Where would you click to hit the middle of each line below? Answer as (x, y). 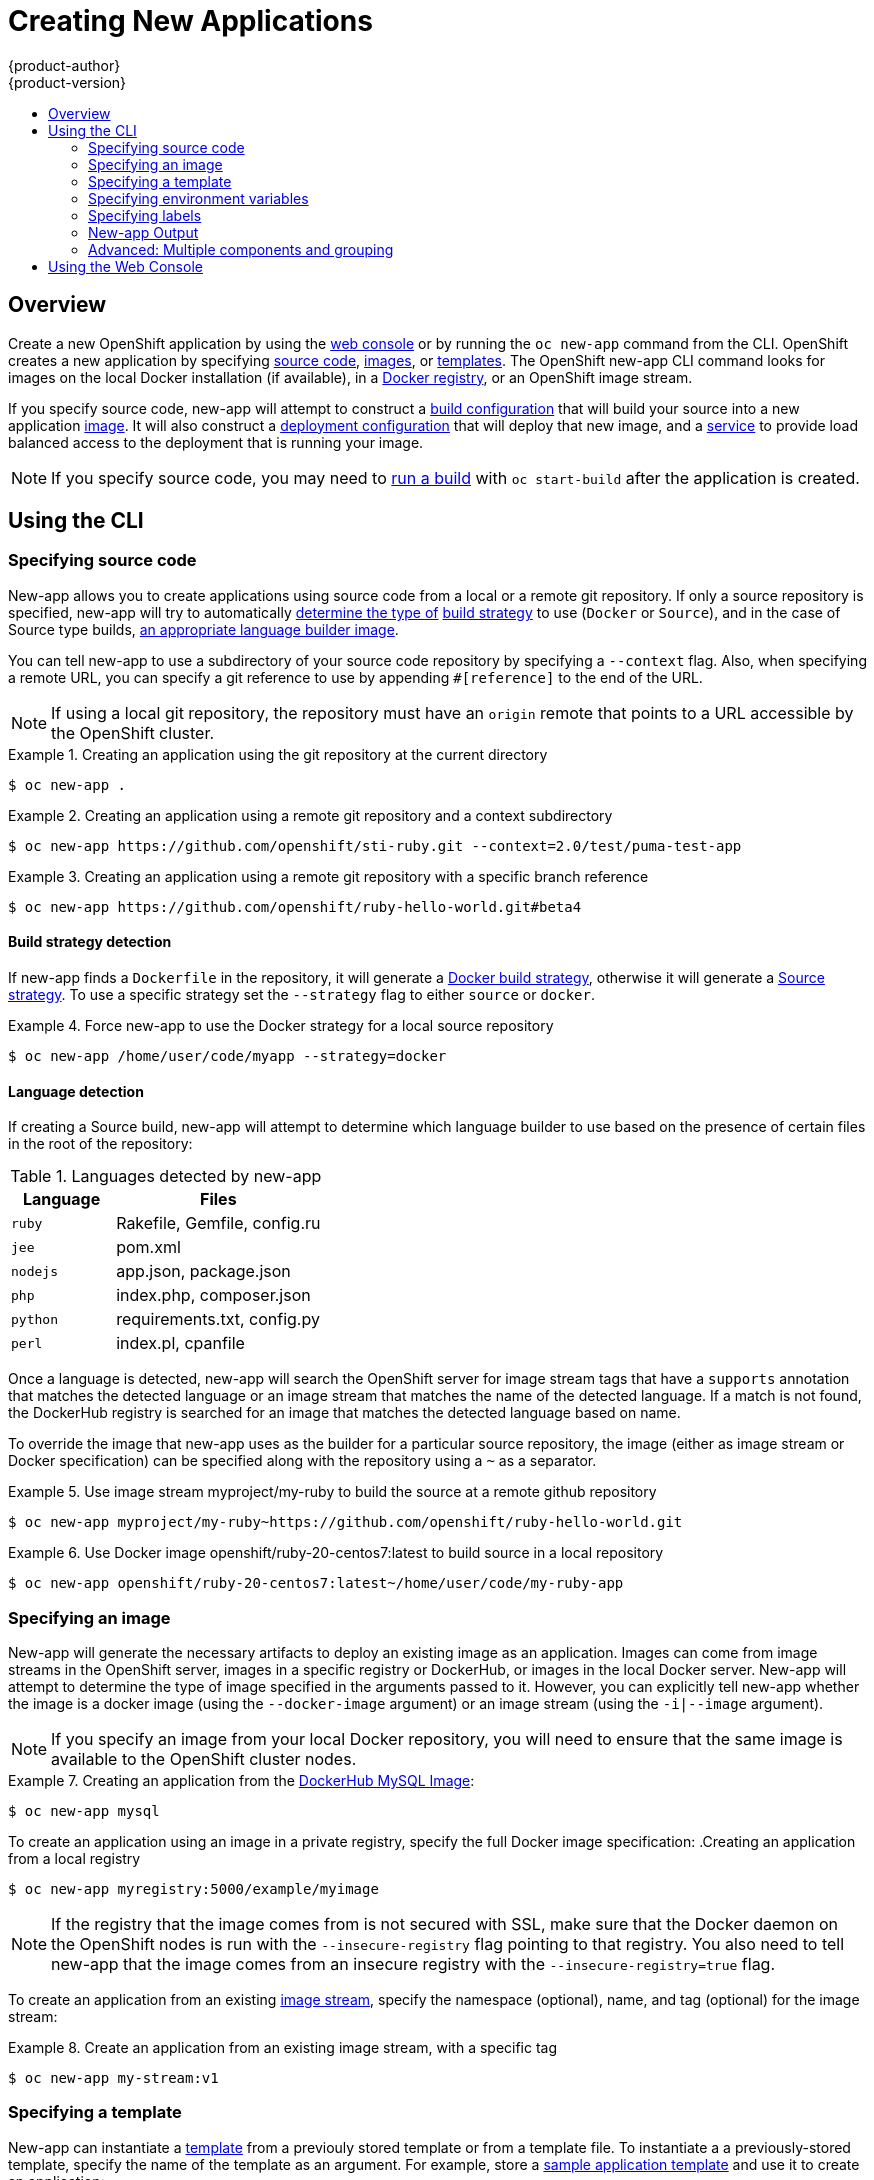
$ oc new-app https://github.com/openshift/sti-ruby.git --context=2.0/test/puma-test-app (375, 845)
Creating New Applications (190, 21)
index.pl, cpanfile (180, 1343)
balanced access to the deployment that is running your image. (216, 442)
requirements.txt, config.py (218, 1319)
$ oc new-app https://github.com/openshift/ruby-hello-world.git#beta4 (295, 906)
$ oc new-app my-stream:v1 (113, 2078)
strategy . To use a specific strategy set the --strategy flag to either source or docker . (302, 995)
